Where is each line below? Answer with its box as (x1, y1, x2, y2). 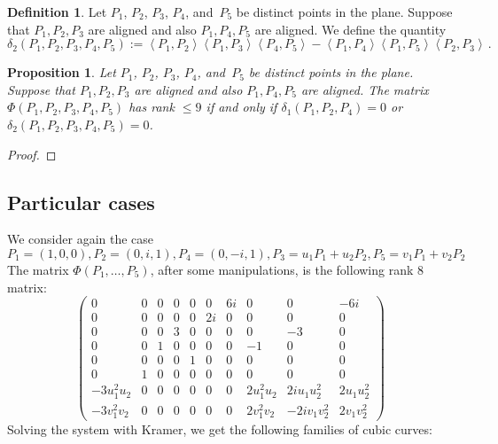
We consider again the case (7, 230, 154, 248)
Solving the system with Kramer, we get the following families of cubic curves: (7, 419, 432, 438)
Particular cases (7, 188, 155, 215)
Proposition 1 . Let (7, 63, 116, 82)
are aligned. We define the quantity (254, 19, 447, 38)
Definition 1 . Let (7, 3, 107, 20)
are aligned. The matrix (300, 80, 429, 98)
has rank (128, 97, 175, 116)
